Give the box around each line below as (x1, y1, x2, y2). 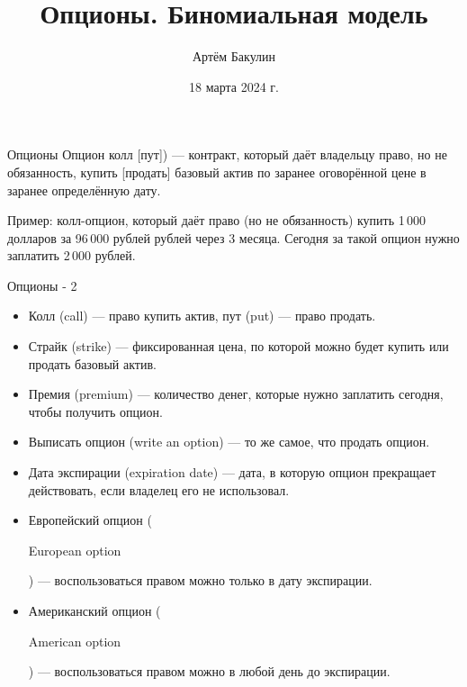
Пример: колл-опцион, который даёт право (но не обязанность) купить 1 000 (7, 211, 427, 230)
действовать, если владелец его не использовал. (28, 480, 290, 499)
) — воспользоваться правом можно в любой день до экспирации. (28, 662, 391, 681)
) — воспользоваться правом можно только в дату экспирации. (28, 571, 373, 590)
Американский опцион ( (28, 601, 161, 619)
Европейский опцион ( (28, 511, 152, 529)
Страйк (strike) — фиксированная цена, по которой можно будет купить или (28, 337, 449, 356)
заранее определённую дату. (7, 180, 161, 199)
